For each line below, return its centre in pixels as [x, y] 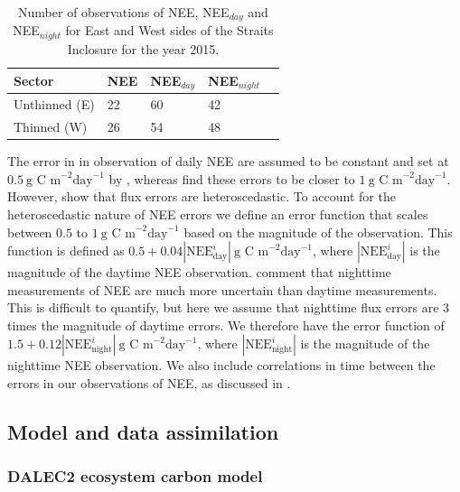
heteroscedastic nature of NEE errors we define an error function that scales [218, 214]
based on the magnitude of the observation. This [318, 232]
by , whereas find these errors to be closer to [232, 178]
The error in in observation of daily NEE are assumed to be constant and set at [228, 161]
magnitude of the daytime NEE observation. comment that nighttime [199, 272]
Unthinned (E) [54, 104]
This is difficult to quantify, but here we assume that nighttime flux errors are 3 [229, 307]
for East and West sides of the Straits [169, 30]
